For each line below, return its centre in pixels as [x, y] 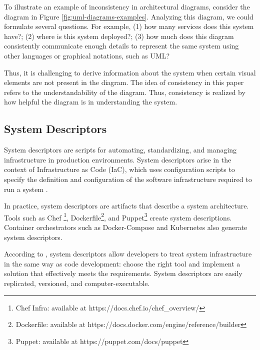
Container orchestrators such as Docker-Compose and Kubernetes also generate [126, 227]
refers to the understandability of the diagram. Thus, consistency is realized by [125, 92]
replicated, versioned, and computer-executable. [77, 283]
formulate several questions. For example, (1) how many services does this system [129, 26]
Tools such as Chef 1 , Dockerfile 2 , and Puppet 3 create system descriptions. [118, 216]
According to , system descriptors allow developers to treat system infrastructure [128, 254]
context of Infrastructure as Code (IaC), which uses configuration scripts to [119, 169]
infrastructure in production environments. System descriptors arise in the [118, 159]
